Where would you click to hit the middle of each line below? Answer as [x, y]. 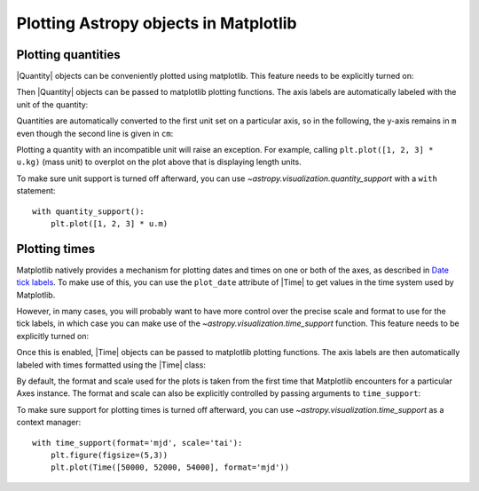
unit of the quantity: [52, 104]
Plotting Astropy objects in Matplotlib [157, 23]
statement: [36, 191]
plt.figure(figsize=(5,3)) [109, 455]
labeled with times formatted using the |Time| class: [111, 365]
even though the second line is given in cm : [95, 133]
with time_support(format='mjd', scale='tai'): [137, 443]
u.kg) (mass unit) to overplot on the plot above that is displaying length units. [159, 162]
